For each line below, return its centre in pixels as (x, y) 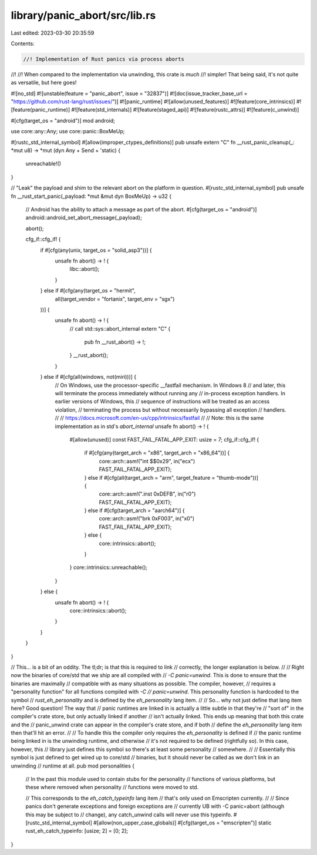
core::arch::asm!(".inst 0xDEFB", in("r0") (147, 494)
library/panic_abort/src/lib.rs (83, 15)
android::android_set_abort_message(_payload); (84, 218)
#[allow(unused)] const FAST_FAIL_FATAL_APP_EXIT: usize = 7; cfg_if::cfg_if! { (164, 439)
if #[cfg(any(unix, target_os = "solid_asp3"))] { (96, 250)
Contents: (23, 43)
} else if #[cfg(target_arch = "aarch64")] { (134, 510)
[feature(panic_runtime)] (41, 110)
